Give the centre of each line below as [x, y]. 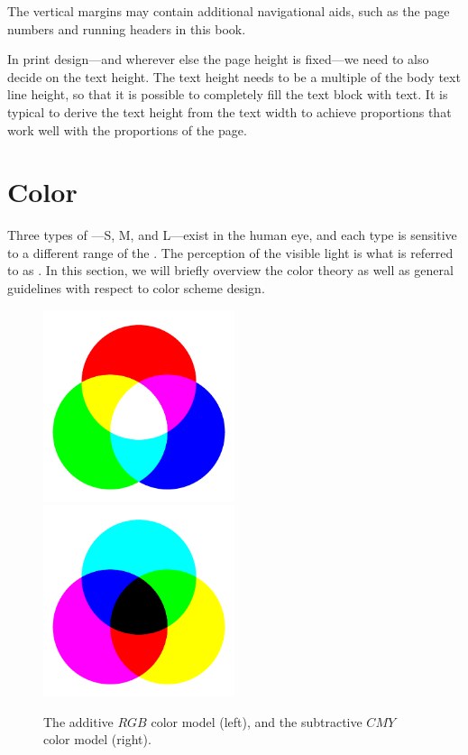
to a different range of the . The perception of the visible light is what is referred [230, 252]
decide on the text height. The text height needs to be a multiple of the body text [234, 76]
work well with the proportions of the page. [127, 129]
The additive [78, 721]
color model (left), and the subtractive [257, 721]
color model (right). [97, 739]
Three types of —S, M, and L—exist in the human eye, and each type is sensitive [232, 235]
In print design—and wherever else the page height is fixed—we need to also [218, 59]
